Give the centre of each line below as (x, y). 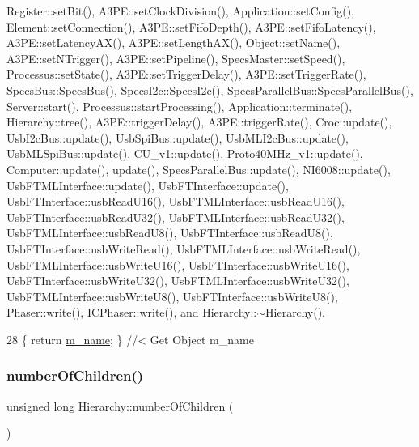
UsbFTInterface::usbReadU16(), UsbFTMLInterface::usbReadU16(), (176, 201)
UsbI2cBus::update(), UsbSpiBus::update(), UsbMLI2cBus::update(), (178, 137)
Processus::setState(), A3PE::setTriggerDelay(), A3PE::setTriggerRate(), (186, 74)
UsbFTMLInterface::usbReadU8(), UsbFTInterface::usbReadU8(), (170, 233)
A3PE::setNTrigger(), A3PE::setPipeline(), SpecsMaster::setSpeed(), (176, 58)
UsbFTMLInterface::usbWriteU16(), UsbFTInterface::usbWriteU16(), (178, 264)
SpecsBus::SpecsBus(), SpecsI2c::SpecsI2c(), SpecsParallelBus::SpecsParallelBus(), (210, 89)
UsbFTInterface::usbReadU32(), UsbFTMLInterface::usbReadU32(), (176, 217)
